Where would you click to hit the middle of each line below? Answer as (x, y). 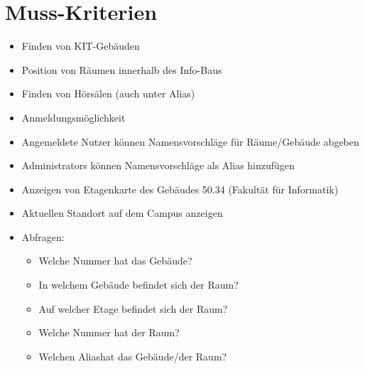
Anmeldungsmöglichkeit (73, 117)
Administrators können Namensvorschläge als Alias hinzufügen (158, 165)
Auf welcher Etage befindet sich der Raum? (133, 308)
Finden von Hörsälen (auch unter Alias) (108, 93)
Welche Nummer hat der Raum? (109, 332)
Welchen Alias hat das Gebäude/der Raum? (133, 356)
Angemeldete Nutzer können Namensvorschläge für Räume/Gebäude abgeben (190, 141)
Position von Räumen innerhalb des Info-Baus (122, 69)
